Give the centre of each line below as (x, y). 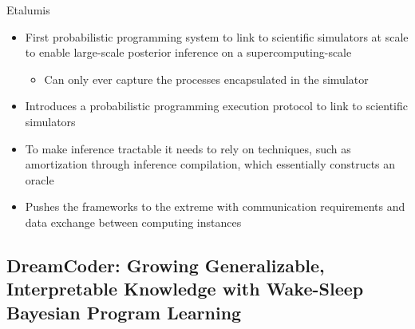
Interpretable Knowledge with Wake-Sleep (185, 289)
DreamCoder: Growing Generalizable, (166, 265)
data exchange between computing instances (133, 222)
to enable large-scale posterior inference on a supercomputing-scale (188, 52)
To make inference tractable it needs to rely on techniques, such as (188, 148)
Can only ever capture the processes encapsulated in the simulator (206, 79)
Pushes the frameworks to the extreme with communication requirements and (215, 206)
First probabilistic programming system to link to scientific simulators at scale (217, 36)
